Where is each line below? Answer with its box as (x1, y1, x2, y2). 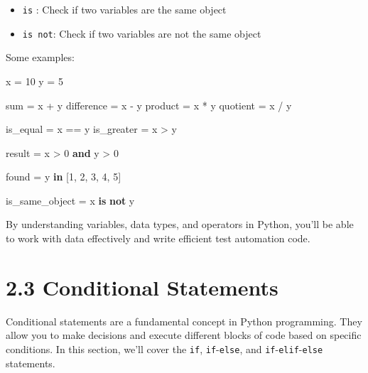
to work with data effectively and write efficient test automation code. (6, 231, 310, 246)
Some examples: (6, 50, 75, 65)
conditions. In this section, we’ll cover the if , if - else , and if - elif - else (6, 341, 323, 356)
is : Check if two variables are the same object (22, 2, 227, 16)
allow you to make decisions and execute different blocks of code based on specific (6, 328, 362, 342)
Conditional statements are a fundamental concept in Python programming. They (6, 313, 362, 328)
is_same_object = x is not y (6, 193, 135, 207)
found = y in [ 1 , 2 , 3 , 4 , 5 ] (6, 169, 121, 184)
